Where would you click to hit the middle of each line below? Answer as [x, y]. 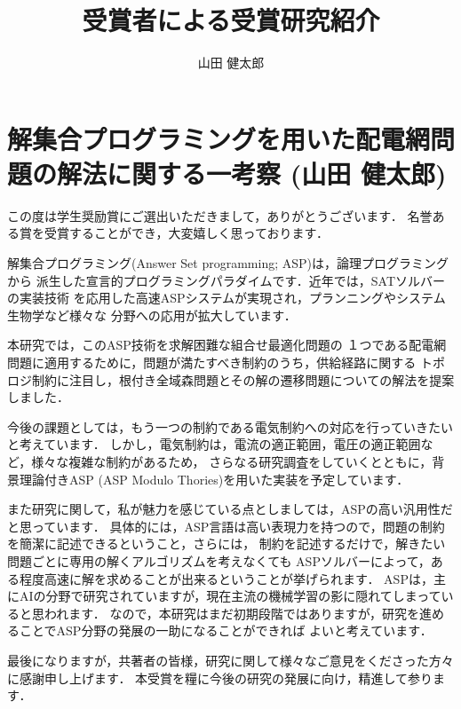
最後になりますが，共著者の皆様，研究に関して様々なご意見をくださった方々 [230, 660]
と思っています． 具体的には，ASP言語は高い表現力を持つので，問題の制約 [226, 526]
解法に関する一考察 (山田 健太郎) [252, 173]
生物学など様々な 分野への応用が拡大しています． [152, 315]
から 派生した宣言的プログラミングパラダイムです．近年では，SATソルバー [227, 280]
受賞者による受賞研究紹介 [231, 20]
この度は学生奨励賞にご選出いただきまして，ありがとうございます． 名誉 [220, 215]
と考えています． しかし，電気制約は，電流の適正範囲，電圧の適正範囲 [214, 444]
